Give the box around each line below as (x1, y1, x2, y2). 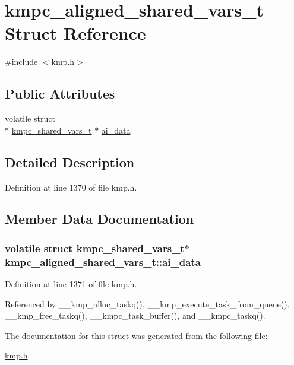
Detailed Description (5, 153, 135, 171)
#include (5, 55, 38, 68)
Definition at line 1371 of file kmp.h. (5, 278, 137, 290)
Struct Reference (5, 21, 146, 45)
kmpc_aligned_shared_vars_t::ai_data (5, 254, 201, 269)
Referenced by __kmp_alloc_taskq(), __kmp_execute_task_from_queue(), (5, 297, 290, 310)
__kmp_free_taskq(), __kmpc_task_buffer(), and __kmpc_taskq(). (5, 309, 265, 322)
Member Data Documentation (5, 210, 194, 228)
